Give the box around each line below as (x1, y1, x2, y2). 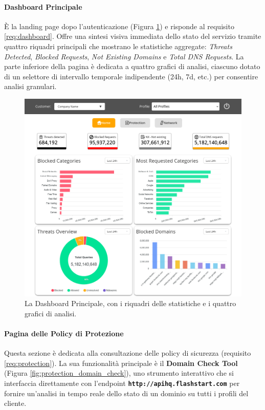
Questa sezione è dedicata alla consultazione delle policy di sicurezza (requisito (4, 348, 251, 358)
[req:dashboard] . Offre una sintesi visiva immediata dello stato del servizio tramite (4, 31, 261, 41)
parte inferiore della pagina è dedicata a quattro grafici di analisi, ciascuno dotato (4, 61, 260, 72)
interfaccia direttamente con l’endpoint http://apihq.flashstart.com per (4, 378, 240, 389)
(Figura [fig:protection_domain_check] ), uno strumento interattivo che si (4, 368, 234, 378)
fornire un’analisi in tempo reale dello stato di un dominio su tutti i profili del (4, 387, 249, 398)
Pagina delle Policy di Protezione (4, 328, 124, 339)
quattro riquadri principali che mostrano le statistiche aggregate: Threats (4, 40, 232, 51)
